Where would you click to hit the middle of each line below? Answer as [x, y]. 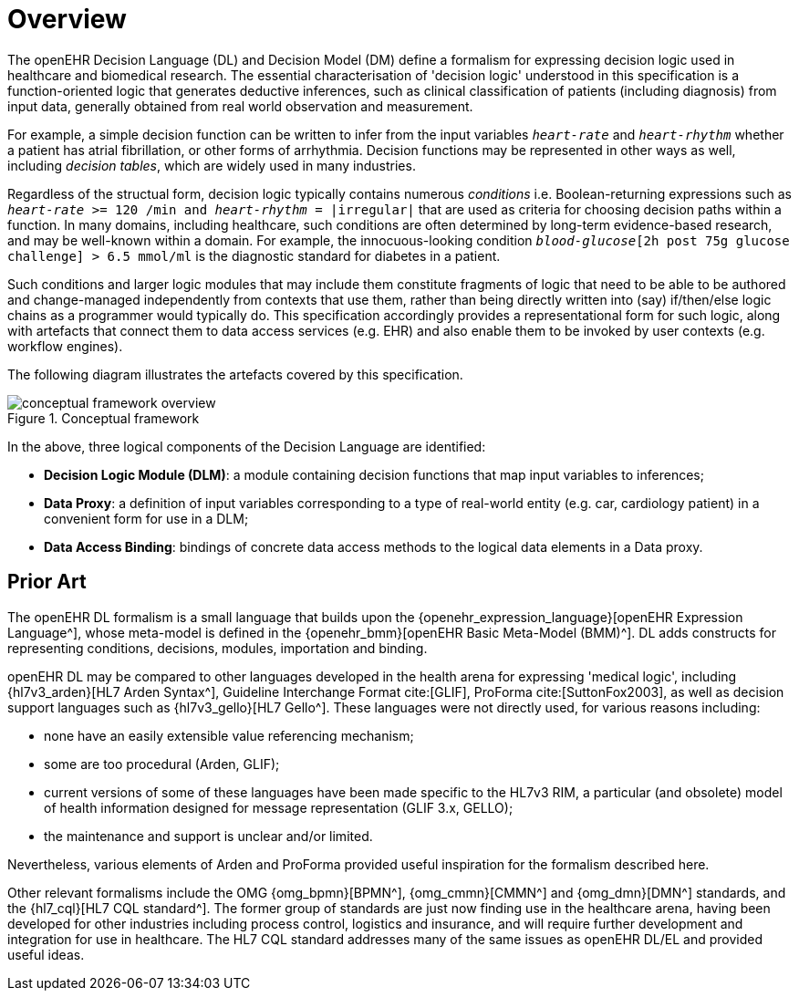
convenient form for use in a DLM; [146, 518]
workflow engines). [65, 346]
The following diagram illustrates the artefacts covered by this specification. [235, 374]
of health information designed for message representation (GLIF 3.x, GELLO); [279, 807]
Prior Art [47, 582]
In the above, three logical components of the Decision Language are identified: [247, 446]
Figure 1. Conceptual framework [104, 418]
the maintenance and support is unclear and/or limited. [208, 836]
